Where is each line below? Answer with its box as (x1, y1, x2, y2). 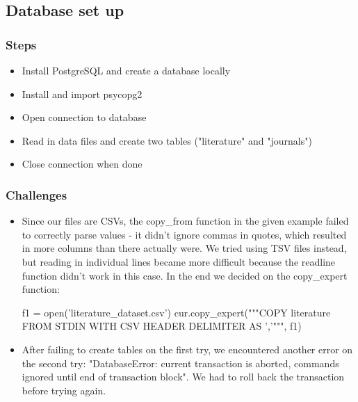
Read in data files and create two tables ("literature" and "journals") (22, 133, 312, 147)
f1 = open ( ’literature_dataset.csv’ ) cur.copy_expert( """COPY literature (22, 305, 331, 319)
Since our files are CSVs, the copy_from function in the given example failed (22, 214, 349, 228)
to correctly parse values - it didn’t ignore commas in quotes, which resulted (22, 227, 347, 241)
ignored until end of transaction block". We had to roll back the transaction (22, 369, 345, 384)
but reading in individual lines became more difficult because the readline (22, 254, 336, 268)
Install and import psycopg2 (22, 86, 143, 101)
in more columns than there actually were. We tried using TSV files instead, (22, 241, 347, 255)
